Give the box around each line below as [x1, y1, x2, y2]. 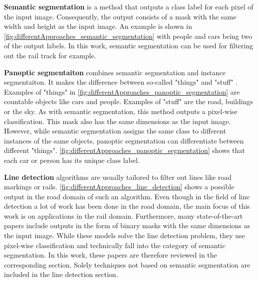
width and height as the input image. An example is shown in [4, 21, 192, 31]
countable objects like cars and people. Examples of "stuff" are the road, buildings [4, 96, 253, 107]
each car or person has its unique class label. [4, 154, 140, 165]
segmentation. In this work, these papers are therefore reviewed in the [4, 250, 217, 260]
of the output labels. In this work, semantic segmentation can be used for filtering [4, 40, 254, 51]
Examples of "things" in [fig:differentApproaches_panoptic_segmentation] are [4, 86, 240, 97]
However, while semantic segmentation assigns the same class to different [4, 126, 226, 136]
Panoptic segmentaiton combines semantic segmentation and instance [4, 67, 226, 77]
